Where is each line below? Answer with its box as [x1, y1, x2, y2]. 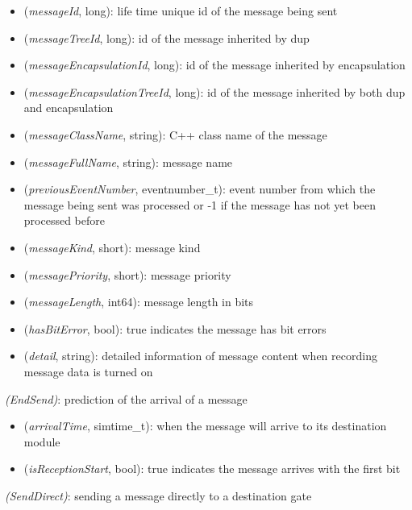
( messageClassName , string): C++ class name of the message [23, 126, 327, 143]
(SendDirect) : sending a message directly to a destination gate [5, 487, 312, 504]
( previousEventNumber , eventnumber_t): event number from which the [23, 180, 376, 197]
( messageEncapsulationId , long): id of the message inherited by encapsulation [23, 56, 406, 73]
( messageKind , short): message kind [23, 238, 201, 255]
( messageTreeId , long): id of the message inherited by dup [23, 29, 310, 46]
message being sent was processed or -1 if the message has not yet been [23, 196, 377, 213]
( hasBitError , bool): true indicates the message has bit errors [23, 320, 327, 337]
